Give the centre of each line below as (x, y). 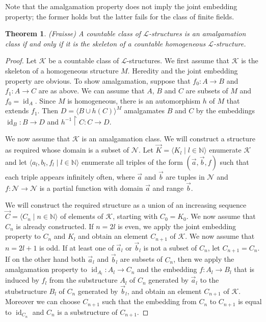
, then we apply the (204, 259)
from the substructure (83, 280)
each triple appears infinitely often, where (70, 176)
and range (168, 188)
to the (209, 280)
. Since (45, 100)
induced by (22, 280)
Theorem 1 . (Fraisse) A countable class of (73, 33)
